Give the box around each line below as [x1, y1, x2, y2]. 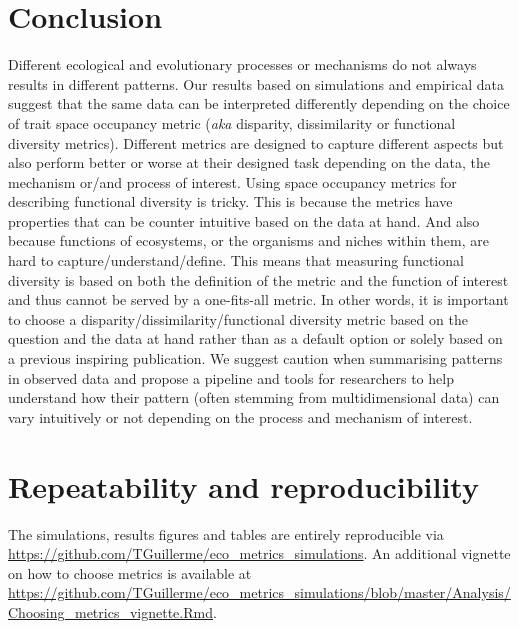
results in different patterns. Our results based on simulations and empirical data [8, 73, 504, 94]
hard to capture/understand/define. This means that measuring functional [8, 250, 464, 271]
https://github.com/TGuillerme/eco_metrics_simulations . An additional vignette [8, 543, 511, 564]
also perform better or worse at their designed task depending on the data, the [8, 152, 490, 173]
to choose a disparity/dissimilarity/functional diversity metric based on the [8, 308, 468, 329]
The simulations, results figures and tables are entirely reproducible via [8, 523, 444, 544]
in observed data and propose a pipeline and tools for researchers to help [8, 367, 454, 388]
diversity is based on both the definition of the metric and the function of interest [8, 269, 509, 290]
